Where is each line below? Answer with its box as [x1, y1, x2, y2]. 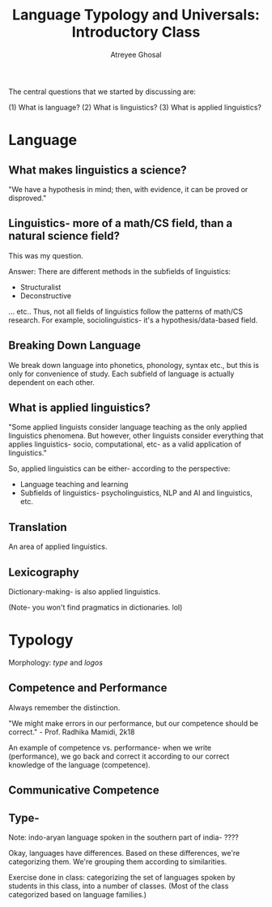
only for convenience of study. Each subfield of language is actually [8, 369, 235, 379]
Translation [8, 520, 67, 534]
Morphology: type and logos [8, 657, 104, 667]
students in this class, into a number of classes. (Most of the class [8, 881, 229, 891]
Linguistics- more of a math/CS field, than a [8, 216, 233, 230]
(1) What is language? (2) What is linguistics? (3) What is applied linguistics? [8, 102, 261, 112]
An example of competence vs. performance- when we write [8, 742, 212, 752]
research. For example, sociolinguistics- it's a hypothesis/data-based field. [8, 314, 258, 325]
